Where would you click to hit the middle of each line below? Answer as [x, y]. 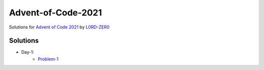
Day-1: [28, 52]
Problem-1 [48, 59]
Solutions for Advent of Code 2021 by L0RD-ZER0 [59, 27]
